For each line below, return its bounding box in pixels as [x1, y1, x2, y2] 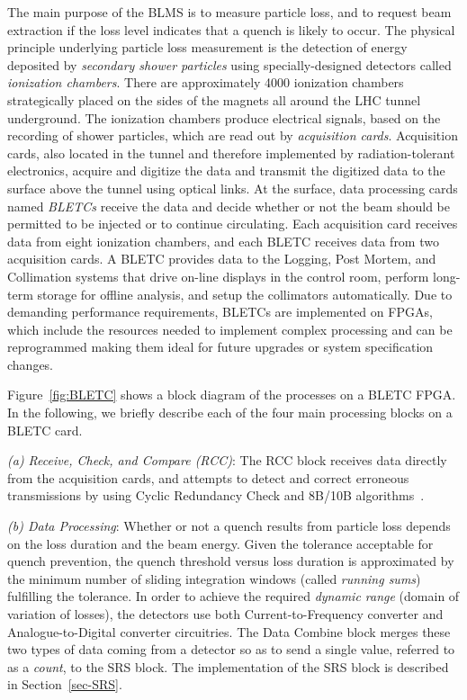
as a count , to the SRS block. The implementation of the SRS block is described [7, 657, 449, 676]
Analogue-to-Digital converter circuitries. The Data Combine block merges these [7, 622, 451, 641]
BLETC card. [7, 420, 83, 439]
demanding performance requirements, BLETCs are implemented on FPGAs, [7, 302, 433, 321]
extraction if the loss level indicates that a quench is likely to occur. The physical [7, 20, 455, 39]
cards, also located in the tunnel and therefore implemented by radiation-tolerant [7, 143, 455, 162]
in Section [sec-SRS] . [7, 675, 122, 694]
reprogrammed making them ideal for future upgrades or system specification [7, 337, 434, 356]
